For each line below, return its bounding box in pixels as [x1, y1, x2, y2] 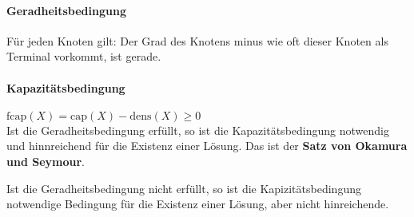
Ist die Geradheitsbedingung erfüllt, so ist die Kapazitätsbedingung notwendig [6, 121, 389, 138]
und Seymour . [6, 152, 85, 169]
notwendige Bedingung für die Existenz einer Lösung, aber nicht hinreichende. [6, 195, 389, 212]
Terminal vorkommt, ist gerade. [6, 48, 161, 65]
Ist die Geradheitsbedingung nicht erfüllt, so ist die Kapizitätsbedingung [6, 180, 361, 196]
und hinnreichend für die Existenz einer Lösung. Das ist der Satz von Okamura [6, 137, 408, 154]
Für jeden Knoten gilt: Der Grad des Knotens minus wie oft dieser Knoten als [6, 32, 388, 49]
